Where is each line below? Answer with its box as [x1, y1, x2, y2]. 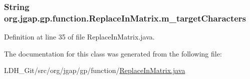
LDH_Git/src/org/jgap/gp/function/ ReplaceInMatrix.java [4, 65, 185, 75]
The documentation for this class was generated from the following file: [4, 48, 222, 58]
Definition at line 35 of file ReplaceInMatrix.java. [4, 31, 155, 42]
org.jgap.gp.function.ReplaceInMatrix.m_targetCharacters [4, 11, 246, 24]
